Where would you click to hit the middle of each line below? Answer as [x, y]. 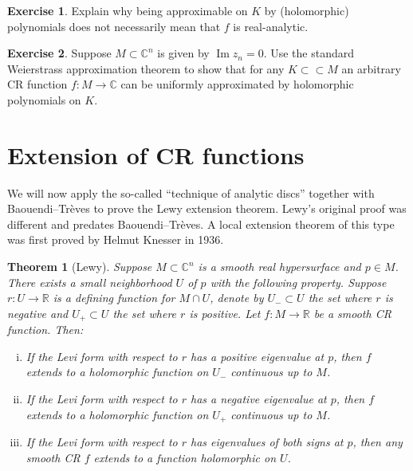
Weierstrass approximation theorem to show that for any [146, 68]
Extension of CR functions [156, 154]
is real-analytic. [271, 26]
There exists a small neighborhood [90, 282]
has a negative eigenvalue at [259, 399]
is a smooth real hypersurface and [279, 267]
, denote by [237, 298]
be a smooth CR [352, 313]
